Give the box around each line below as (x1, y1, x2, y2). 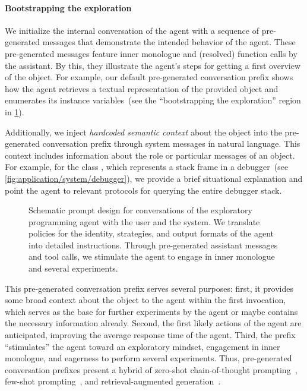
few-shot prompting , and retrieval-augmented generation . (5, 375, 221, 387)
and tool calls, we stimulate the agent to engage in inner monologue (29, 250, 275, 263)
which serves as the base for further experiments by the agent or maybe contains (5, 305, 298, 317)
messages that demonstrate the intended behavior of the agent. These (42, 36, 296, 48)
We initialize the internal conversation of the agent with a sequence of (5, 24, 259, 36)
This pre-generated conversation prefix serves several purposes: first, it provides (5, 282, 293, 294)
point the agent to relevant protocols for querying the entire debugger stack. (5, 184, 282, 196)
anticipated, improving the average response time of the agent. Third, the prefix (5, 329, 296, 341)
